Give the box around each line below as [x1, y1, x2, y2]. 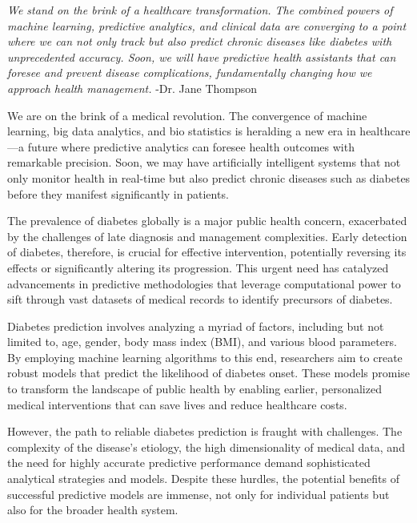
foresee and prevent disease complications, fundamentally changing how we [7, 64, 372, 81]
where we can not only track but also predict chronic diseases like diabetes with [7, 33, 392, 50]
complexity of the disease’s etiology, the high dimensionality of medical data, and [7, 438, 405, 455]
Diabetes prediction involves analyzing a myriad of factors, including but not [7, 317, 384, 334]
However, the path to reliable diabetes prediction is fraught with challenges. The [7, 423, 403, 440]
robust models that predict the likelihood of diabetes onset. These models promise [7, 364, 411, 381]
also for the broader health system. [7, 501, 178, 518]
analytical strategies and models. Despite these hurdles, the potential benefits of [7, 470, 400, 487]
